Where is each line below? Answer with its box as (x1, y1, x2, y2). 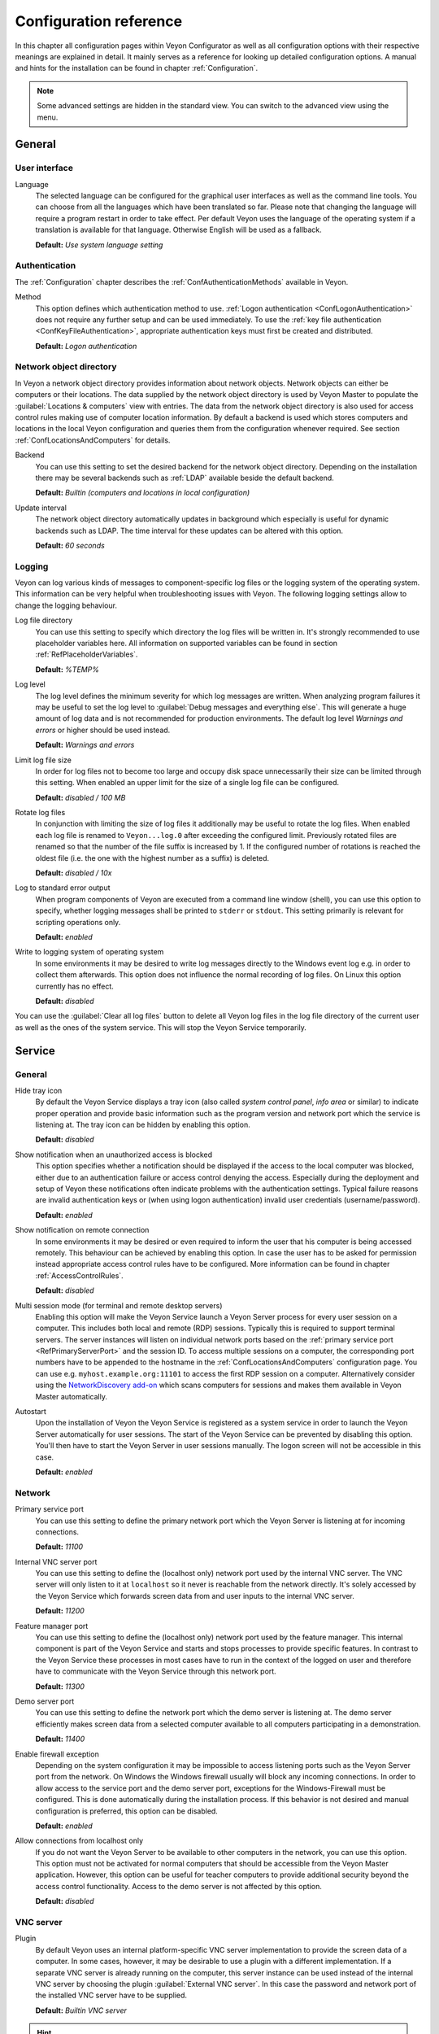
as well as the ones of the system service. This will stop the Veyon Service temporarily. (15, 1022, 306, 1032)
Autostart (15, 1407, 46, 1416)
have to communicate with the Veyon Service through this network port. (35, 1666, 276, 1676)
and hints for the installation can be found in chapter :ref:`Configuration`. (15, 63, 259, 73)
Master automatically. (35, 1391, 107, 1401)
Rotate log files (15, 808, 66, 818)
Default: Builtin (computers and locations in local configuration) (35, 488, 250, 498)
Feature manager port (15, 1621, 89, 1630)
